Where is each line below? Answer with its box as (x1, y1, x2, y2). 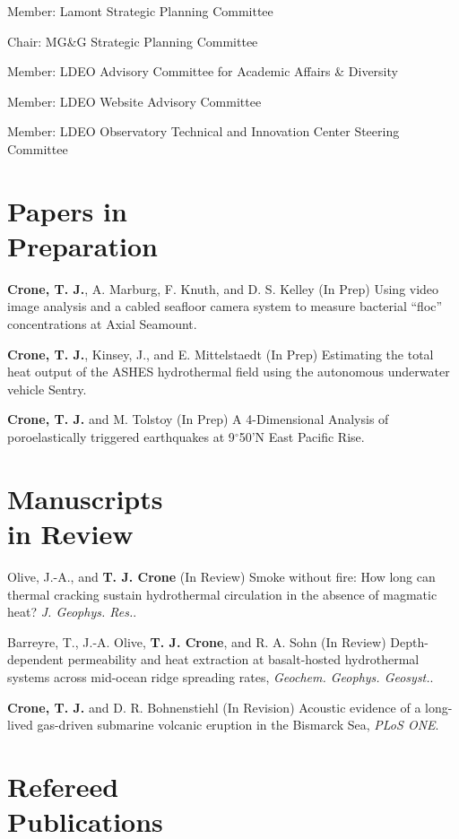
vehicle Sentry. (7, 379, 87, 398)
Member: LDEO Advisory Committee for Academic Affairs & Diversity (7, 62, 398, 81)
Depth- (390, 632, 429, 651)
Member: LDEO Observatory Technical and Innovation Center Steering (7, 122, 400, 141)
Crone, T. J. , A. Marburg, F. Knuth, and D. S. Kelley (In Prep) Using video (7, 279, 439, 298)
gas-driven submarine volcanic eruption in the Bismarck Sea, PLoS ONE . (37, 715, 439, 734)
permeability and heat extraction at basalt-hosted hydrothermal (67, 650, 420, 669)
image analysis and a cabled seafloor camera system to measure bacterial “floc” (7, 297, 443, 316)
